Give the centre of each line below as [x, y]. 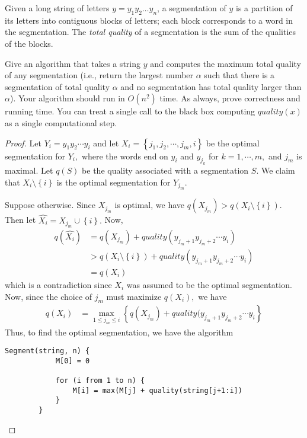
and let [106, 143]
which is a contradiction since [58, 285]
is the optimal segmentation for [113, 182]
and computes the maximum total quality [226, 63]
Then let [20, 220]
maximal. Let [29, 170]
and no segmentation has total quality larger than [211, 86]
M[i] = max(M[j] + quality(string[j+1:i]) [157, 390]
